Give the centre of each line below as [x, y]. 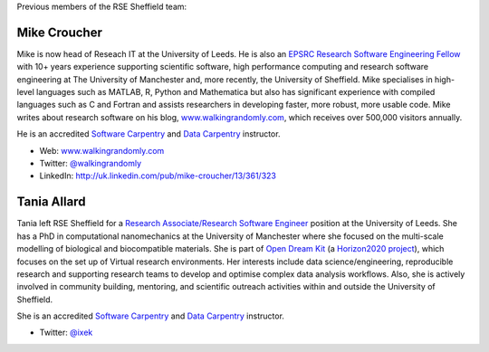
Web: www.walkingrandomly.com [102, 150]
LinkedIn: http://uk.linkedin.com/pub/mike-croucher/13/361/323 [158, 176]
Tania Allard [51, 202]
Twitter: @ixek [66, 333]
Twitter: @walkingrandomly [91, 164]
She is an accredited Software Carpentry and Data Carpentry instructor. [151, 316]
